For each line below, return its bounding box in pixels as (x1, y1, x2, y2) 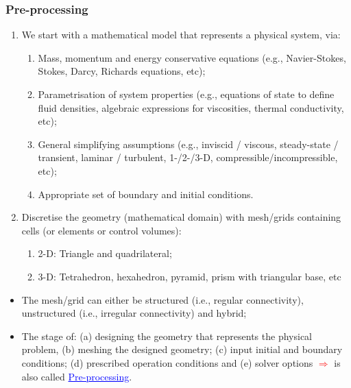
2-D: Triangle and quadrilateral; (38, 246, 172, 260)
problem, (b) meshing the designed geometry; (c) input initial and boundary (21, 342, 343, 356)
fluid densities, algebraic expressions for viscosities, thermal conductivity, (38, 100, 344, 114)
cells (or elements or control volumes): (21, 223, 182, 237)
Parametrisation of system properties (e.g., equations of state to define (38, 87, 335, 101)
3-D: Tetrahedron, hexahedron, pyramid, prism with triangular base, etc (38, 269, 341, 283)
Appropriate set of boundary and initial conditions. (38, 186, 254, 201)
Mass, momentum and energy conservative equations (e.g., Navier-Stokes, (38, 50, 346, 64)
